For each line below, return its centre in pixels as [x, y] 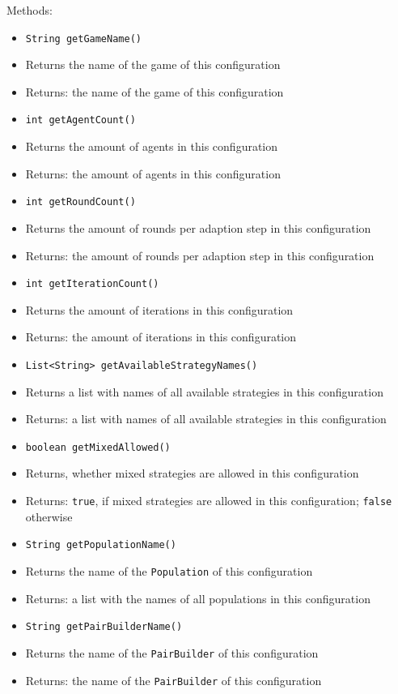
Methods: [30, 10]
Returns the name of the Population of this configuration [169, 570]
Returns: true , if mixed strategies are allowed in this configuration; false [209, 501]
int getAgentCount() [80, 120]
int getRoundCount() [80, 202]
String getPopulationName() [101, 545]
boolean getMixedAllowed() [98, 447]
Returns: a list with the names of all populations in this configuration [198, 598]
